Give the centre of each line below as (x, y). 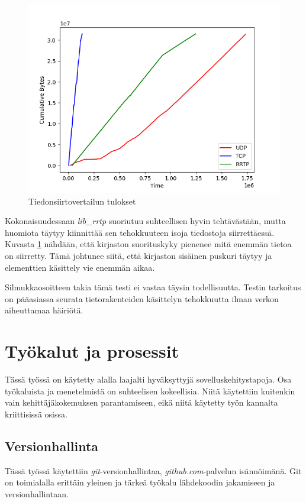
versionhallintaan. (37, 493)
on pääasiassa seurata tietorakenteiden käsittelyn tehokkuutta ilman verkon (142, 298)
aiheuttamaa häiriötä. (44, 310)
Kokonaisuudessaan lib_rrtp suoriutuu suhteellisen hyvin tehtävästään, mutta (145, 221)
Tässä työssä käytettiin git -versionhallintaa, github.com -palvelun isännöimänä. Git (153, 470)
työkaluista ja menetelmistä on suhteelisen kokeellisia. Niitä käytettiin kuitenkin (150, 391)
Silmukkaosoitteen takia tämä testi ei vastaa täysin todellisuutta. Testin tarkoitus (153, 287)
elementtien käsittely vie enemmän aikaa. (80, 267)
